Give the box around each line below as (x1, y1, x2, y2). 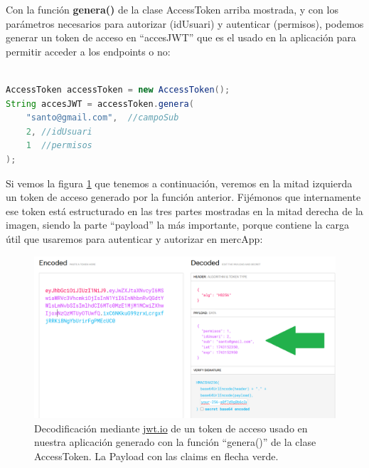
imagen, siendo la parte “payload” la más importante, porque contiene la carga (6, 217, 349, 232)
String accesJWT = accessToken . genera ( (6, 98, 194, 109)
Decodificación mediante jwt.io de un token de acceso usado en (34, 420, 308, 435)
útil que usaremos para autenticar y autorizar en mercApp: (6, 231, 263, 246)
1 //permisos (26, 140, 92, 151)
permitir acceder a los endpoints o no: (6, 43, 171, 58)
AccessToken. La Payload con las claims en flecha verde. (34, 449, 279, 464)
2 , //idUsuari (26, 126, 92, 137)
